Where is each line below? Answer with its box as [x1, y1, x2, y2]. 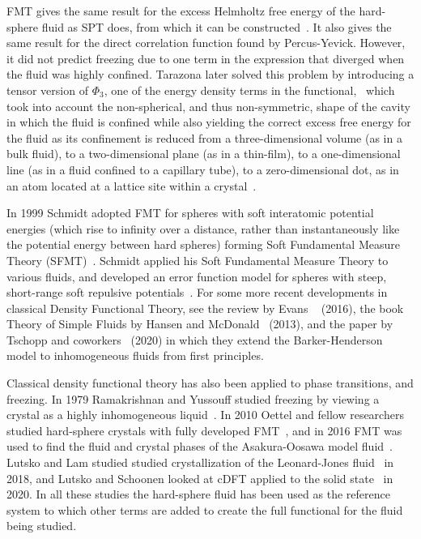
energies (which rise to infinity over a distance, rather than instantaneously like [6, 220, 400, 237]
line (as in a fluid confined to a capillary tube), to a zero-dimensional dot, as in [6, 160, 399, 178]
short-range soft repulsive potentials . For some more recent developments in [6, 284, 388, 301]
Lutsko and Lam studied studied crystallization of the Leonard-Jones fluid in [6, 454, 394, 471]
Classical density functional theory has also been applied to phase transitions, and [6, 374, 414, 391]
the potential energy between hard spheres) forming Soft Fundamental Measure [6, 236, 400, 253]
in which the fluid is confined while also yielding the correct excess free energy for [6, 113, 411, 130]
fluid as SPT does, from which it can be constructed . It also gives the [41, 18, 392, 35]
